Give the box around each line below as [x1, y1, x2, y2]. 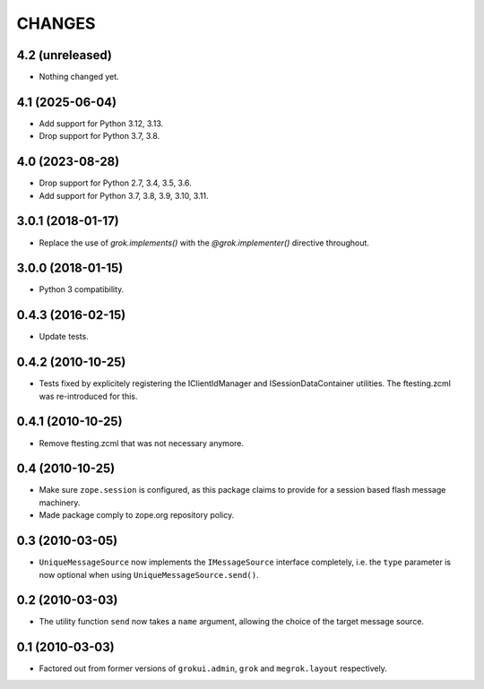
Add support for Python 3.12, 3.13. [39, 117, 164, 129]
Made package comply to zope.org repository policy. [39, 510, 235, 521]
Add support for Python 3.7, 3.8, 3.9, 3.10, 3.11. [39, 190, 209, 201]
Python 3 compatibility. [39, 284, 125, 295]
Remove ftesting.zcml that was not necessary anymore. [39, 437, 245, 448]
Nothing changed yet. [39, 72, 120, 82]
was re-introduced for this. [39, 391, 138, 401]
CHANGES [16, 13, 96, 33]
